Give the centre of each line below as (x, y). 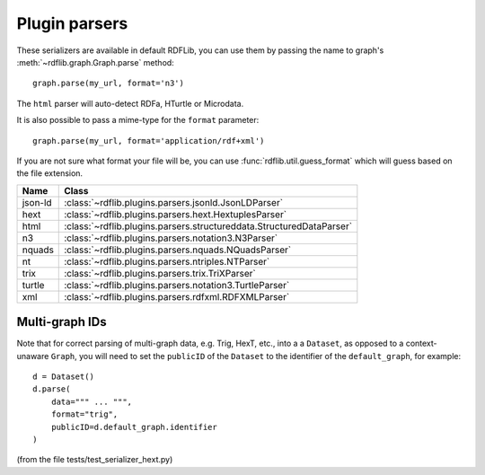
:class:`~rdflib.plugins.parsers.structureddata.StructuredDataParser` (208, 226)
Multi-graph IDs (62, 322)
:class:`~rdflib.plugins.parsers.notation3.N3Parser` (171, 238)
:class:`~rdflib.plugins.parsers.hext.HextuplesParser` (176, 214)
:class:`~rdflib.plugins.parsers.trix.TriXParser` (160, 273)
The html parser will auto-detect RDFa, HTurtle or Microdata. (130, 103)
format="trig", (84, 414)
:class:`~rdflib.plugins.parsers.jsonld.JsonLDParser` (173, 202)
